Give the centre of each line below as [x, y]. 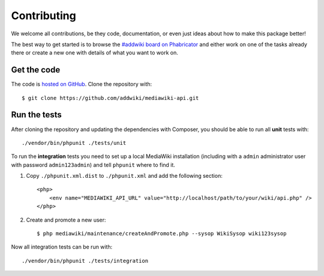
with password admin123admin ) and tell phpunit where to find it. [93, 165]
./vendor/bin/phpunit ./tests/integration [85, 261]
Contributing [43, 16]
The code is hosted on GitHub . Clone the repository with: [82, 84]
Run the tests [37, 115]
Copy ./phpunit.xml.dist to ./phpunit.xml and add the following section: [124, 176]
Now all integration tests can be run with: [62, 247]
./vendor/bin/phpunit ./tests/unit [74, 143]
